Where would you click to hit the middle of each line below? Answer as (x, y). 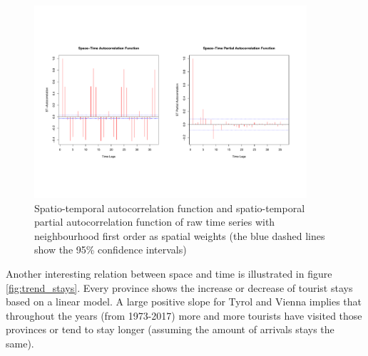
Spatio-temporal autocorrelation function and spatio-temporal (170, 208)
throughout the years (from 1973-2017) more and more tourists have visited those (184, 315)
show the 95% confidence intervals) (111, 250)
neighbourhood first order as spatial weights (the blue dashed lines (180, 235)
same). (20, 343)
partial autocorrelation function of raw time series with (155, 222)
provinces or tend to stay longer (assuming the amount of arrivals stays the (170, 329)
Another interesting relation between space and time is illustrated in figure (169, 273)
